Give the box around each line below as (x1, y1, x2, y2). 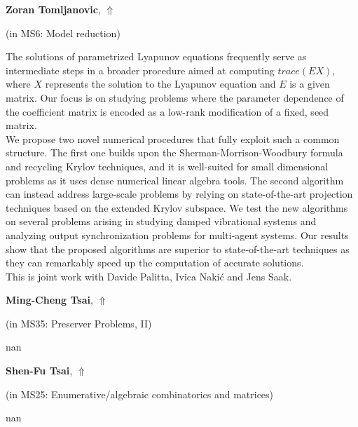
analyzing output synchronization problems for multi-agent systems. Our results (6, 227, 349, 242)
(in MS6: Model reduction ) (6, 25, 121, 40)
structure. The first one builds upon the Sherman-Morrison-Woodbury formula (6, 145, 343, 160)
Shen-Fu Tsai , (6, 363, 73, 378)
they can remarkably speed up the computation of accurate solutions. (6, 255, 304, 270)
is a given (289, 76, 330, 91)
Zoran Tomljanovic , (6, 2, 101, 16)
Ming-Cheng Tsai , (6, 292, 93, 307)
